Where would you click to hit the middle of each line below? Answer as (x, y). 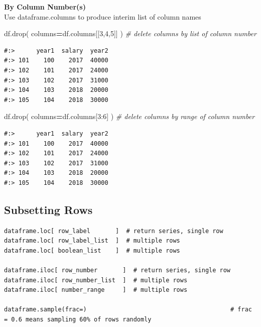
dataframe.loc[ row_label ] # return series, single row (114, 231)
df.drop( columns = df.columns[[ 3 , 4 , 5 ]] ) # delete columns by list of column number (130, 33)
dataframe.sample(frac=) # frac (128, 310)
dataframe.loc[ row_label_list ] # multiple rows (92, 241)
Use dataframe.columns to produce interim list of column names (103, 16)
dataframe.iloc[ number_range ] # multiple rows (96, 290)
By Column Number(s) (45, 7)
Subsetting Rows (48, 209)
